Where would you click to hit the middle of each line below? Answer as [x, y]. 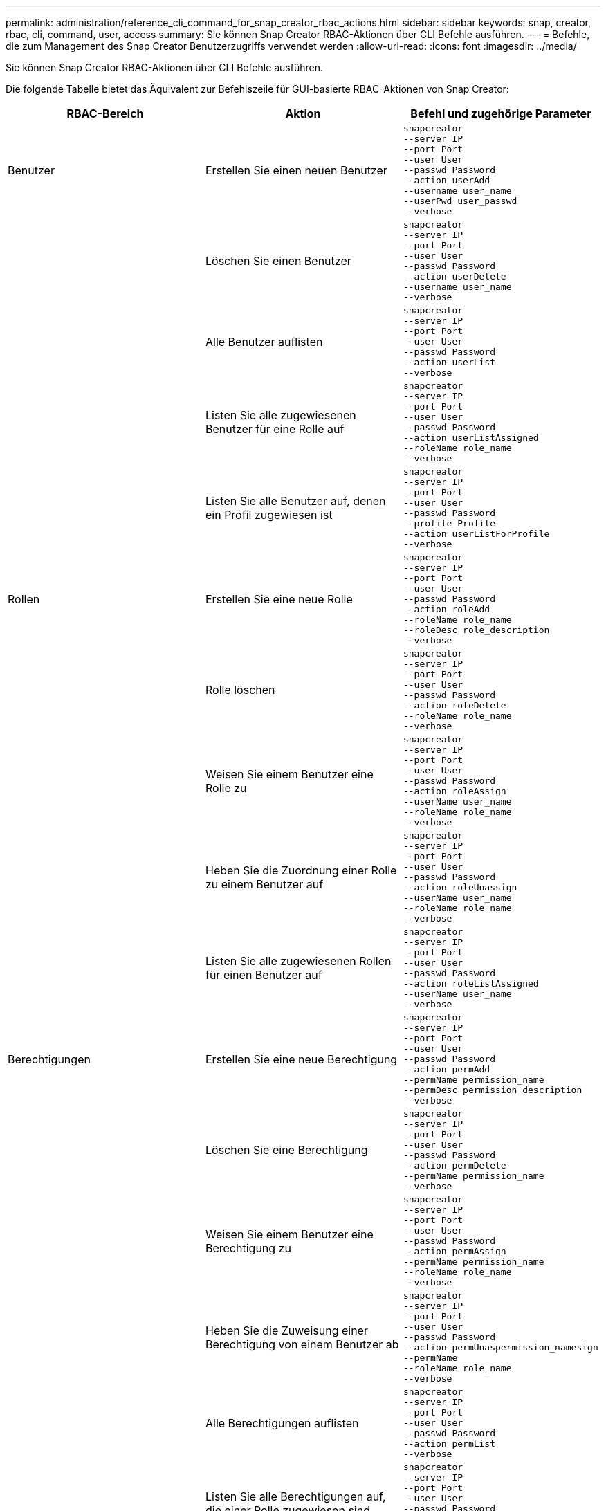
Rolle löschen [240, 690]
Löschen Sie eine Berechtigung [286, 1150]
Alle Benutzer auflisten [264, 341]
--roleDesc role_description [476, 630]
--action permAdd [447, 1069]
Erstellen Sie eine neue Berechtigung [301, 1059]
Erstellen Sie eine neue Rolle [279, 599]
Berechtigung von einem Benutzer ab [302, 1344]
